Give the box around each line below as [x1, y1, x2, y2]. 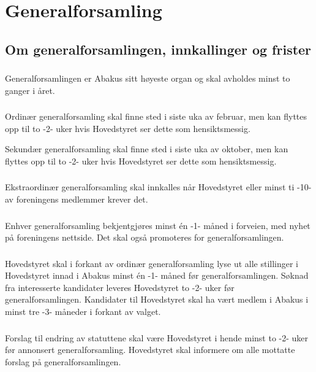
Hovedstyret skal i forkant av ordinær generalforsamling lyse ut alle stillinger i [5, 257, 299, 269]
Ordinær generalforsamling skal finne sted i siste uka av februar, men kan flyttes [5, 110, 307, 123]
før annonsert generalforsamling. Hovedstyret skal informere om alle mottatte [5, 343, 295, 356]
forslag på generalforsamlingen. [5, 355, 121, 368]
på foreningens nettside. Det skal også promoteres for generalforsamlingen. [5, 231, 284, 244]
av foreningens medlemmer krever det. [5, 193, 148, 206]
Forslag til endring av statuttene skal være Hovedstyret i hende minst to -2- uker [5, 331, 309, 344]
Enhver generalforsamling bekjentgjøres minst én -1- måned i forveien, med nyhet [5, 219, 310, 231]
